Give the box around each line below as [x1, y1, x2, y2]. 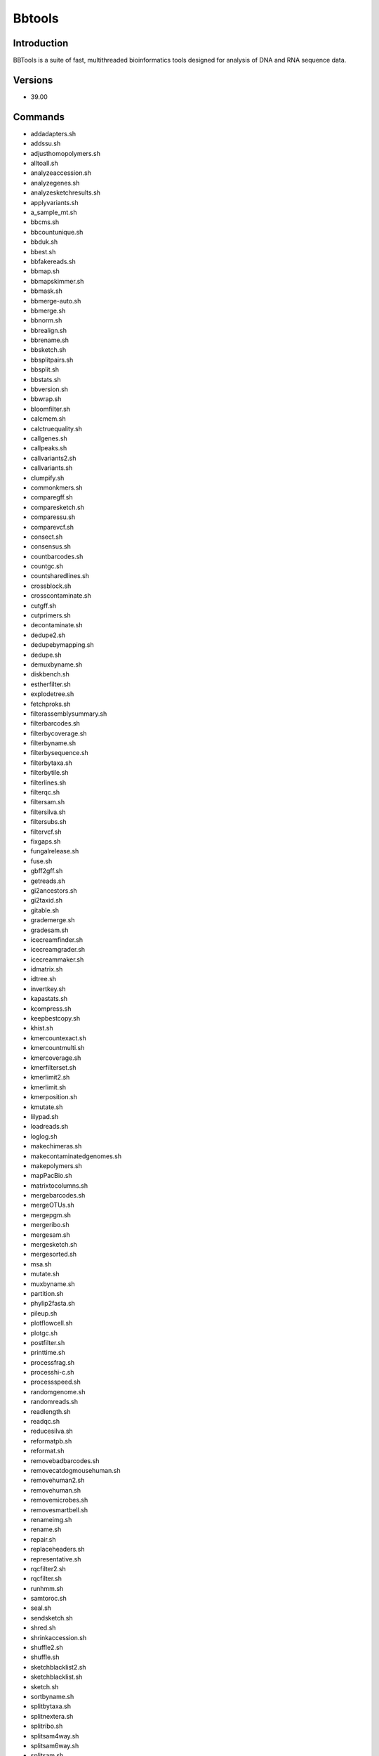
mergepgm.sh [30, 1210, 72, 1219]
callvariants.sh [30, 464, 73, 472]
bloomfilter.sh [30, 405, 70, 413]
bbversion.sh [30, 385, 69, 393]
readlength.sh [30, 1407, 71, 1415]
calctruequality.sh [30, 424, 82, 433]
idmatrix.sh [30, 965, 63, 974]
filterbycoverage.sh [30, 729, 87, 738]
